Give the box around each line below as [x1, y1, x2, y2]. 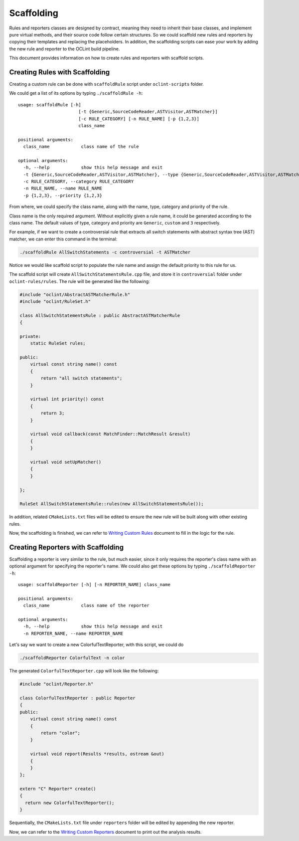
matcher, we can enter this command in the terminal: [9, 236, 118, 242]
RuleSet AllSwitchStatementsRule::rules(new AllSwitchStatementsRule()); [19, 501, 204, 507]
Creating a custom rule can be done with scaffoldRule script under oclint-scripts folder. [9, 81, 204, 87]
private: [19, 333, 41, 339]
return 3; [40, 411, 65, 416]
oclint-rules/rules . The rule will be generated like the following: [9, 278, 150, 284]
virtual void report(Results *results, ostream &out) [30, 751, 164, 757]
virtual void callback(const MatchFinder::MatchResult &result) [30, 431, 191, 437]
